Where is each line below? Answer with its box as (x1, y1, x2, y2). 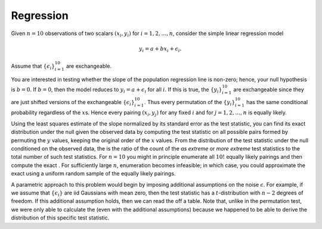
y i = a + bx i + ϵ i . (139, 45, 182, 54)
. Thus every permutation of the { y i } (144, 98, 236, 107)
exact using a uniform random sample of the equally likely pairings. (11, 170, 176, 177)
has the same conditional (246, 98, 308, 105)
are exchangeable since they (233, 86, 304, 93)
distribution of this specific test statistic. (11, 214, 110, 221)
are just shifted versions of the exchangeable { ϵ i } (11, 98, 135, 107)
